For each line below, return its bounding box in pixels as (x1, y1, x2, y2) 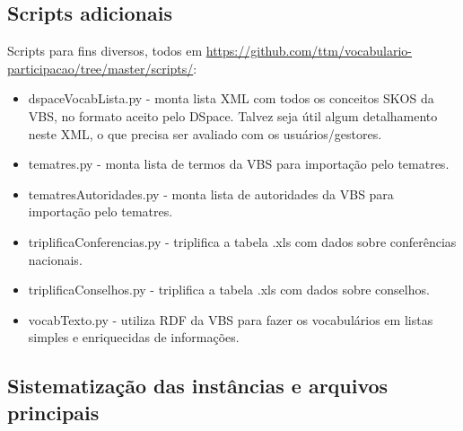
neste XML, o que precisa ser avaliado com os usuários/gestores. (28, 124, 382, 143)
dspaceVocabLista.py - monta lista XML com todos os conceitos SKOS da (28, 89, 434, 108)
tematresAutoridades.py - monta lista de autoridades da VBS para (28, 184, 394, 203)
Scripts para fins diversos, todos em (7, 41, 203, 60)
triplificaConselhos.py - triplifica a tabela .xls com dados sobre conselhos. (28, 280, 430, 299)
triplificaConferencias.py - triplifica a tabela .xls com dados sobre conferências (28, 232, 457, 251)
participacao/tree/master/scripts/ (7, 58, 194, 77)
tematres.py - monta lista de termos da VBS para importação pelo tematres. (28, 154, 450, 173)
